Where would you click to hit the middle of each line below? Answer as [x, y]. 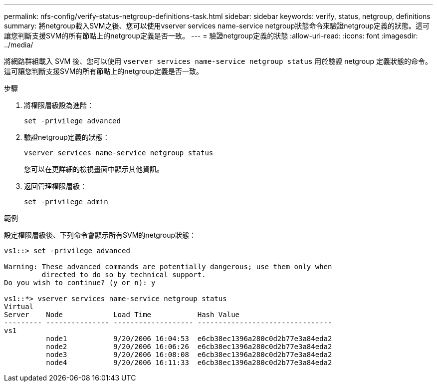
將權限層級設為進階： [59, 105]
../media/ [19, 45]
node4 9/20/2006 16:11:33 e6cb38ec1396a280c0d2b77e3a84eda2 [189, 363]
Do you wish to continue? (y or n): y [80, 283]
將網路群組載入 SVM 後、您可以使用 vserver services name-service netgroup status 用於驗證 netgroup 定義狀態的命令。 [218, 61]
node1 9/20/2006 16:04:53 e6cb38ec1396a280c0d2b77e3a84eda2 [189, 339]
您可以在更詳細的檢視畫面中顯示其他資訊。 [94, 169]
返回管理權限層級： [55, 186]
